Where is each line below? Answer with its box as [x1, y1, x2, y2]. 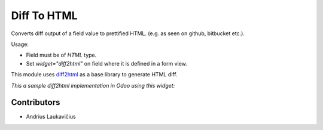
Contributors [11, 97, 60, 107]
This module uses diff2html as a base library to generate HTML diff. [11, 71, 178, 78]
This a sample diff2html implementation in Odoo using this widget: [11, 82, 175, 89]
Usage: [11, 41, 29, 48]
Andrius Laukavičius [26, 113, 76, 120]
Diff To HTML [11, 9, 78, 22]
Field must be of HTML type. [26, 51, 97, 59]
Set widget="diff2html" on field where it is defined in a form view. [26, 60, 188, 67]
